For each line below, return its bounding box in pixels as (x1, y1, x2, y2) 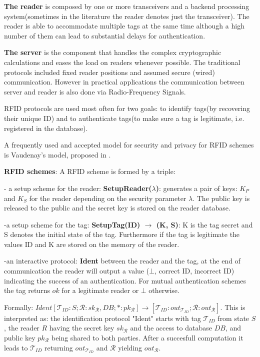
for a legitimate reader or (61, 285, 139, 295)
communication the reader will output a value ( (4, 265, 149, 276)
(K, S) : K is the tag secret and (156, 219, 253, 229)
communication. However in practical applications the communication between (4, 76, 244, 87)
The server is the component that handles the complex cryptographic (4, 47, 221, 57)
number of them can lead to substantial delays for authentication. (4, 30, 205, 40)
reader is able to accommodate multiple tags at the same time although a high (4, 20, 244, 31)
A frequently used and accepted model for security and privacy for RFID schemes (4, 139, 254, 150)
